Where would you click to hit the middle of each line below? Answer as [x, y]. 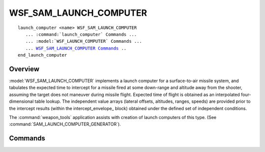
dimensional [21, 101]
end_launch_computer [42, 55]
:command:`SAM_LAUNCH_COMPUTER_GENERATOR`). [65, 124]
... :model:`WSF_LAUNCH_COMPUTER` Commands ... [84, 41]
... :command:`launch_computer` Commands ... [81, 34]
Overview [24, 69]
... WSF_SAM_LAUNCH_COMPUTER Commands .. [76, 48]
